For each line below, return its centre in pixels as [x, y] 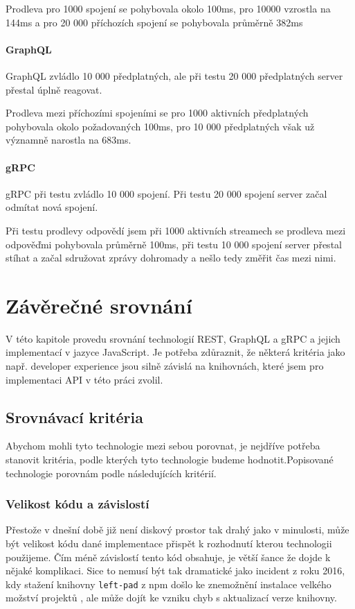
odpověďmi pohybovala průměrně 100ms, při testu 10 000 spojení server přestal [174, 244]
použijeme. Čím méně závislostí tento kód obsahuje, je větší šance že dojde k [168, 557]
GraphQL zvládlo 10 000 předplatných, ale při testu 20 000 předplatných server [174, 75]
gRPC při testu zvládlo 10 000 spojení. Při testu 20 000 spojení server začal [166, 193]
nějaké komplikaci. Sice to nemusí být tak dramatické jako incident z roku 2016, [175, 571]
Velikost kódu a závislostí [78, 504]
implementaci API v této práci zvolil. [84, 379]
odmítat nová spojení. [52, 207]
